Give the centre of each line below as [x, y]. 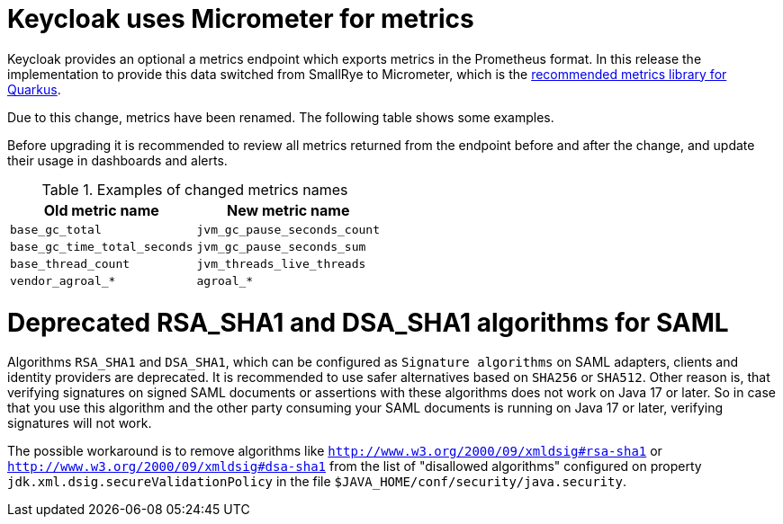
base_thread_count [70, 263]
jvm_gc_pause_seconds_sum [281, 246]
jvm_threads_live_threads [281, 263]
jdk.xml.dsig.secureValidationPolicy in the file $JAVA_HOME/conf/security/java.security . [317, 482]
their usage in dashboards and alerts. [117, 160]
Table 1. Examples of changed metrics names [195, 189]
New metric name [288, 210]
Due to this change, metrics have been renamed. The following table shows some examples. [281, 117]
